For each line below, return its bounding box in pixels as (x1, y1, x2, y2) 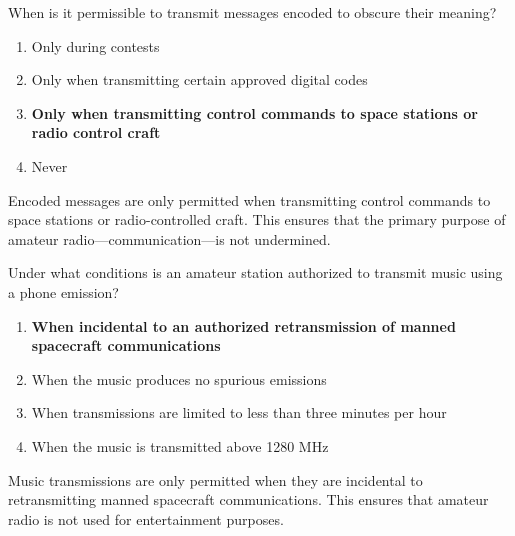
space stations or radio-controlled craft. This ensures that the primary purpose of (8, 209, 506, 230)
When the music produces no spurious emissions (31, 368, 327, 389)
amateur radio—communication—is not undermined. (8, 228, 331, 249)
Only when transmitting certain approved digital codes (31, 69, 368, 90)
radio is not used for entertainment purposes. (8, 508, 284, 529)
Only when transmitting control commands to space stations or (31, 102, 478, 123)
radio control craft (31, 122, 161, 143)
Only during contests (31, 35, 160, 56)
